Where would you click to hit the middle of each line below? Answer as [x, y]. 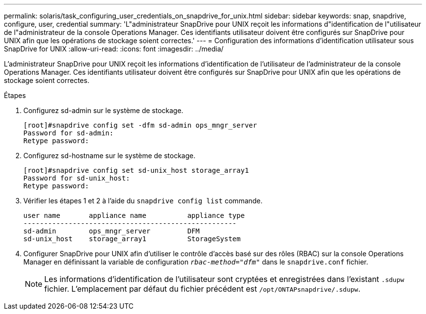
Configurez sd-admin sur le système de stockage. [103, 110]
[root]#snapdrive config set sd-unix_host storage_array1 [136, 170]
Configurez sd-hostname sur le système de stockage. [109, 156]
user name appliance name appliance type [134, 215]
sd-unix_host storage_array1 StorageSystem [132, 239]
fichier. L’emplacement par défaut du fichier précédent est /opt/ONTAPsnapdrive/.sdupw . [202, 289]
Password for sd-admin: [69, 133]
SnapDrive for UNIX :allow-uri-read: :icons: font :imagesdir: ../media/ [114, 49]
